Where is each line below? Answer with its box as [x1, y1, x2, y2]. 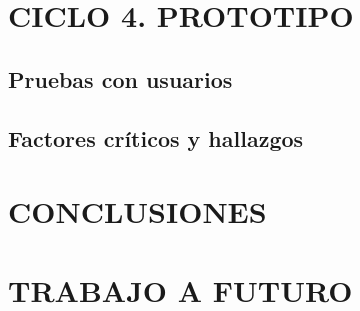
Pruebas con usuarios [8, 63, 233, 94]
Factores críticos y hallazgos [8, 122, 304, 153]
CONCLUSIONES [8, 191, 267, 232]
